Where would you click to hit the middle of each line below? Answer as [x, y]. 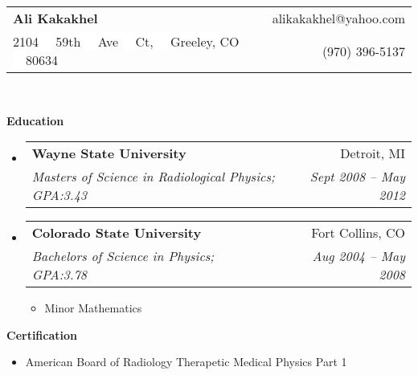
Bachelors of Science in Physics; [123, 256]
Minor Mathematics [93, 308]
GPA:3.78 [59, 275]
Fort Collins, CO [358, 233]
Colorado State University [117, 233]
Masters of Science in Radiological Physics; [153, 177]
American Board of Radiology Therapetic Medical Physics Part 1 [186, 362]
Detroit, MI [373, 153]
